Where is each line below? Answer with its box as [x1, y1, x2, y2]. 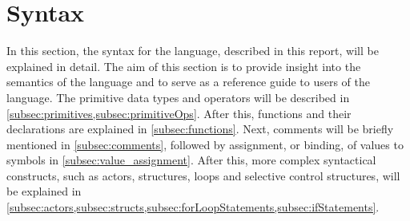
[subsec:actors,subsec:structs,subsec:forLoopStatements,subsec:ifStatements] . [6, 199, 380, 215]
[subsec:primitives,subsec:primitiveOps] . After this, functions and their [6, 105, 352, 121]
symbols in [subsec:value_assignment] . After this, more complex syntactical [6, 152, 376, 168]
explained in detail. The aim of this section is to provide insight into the [6, 57, 361, 74]
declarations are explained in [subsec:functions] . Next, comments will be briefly [6, 120, 394, 137]
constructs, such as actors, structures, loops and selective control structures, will [6, 167, 400, 184]
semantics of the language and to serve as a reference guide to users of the [6, 73, 370, 90]
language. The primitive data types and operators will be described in [6, 89, 350, 105]
